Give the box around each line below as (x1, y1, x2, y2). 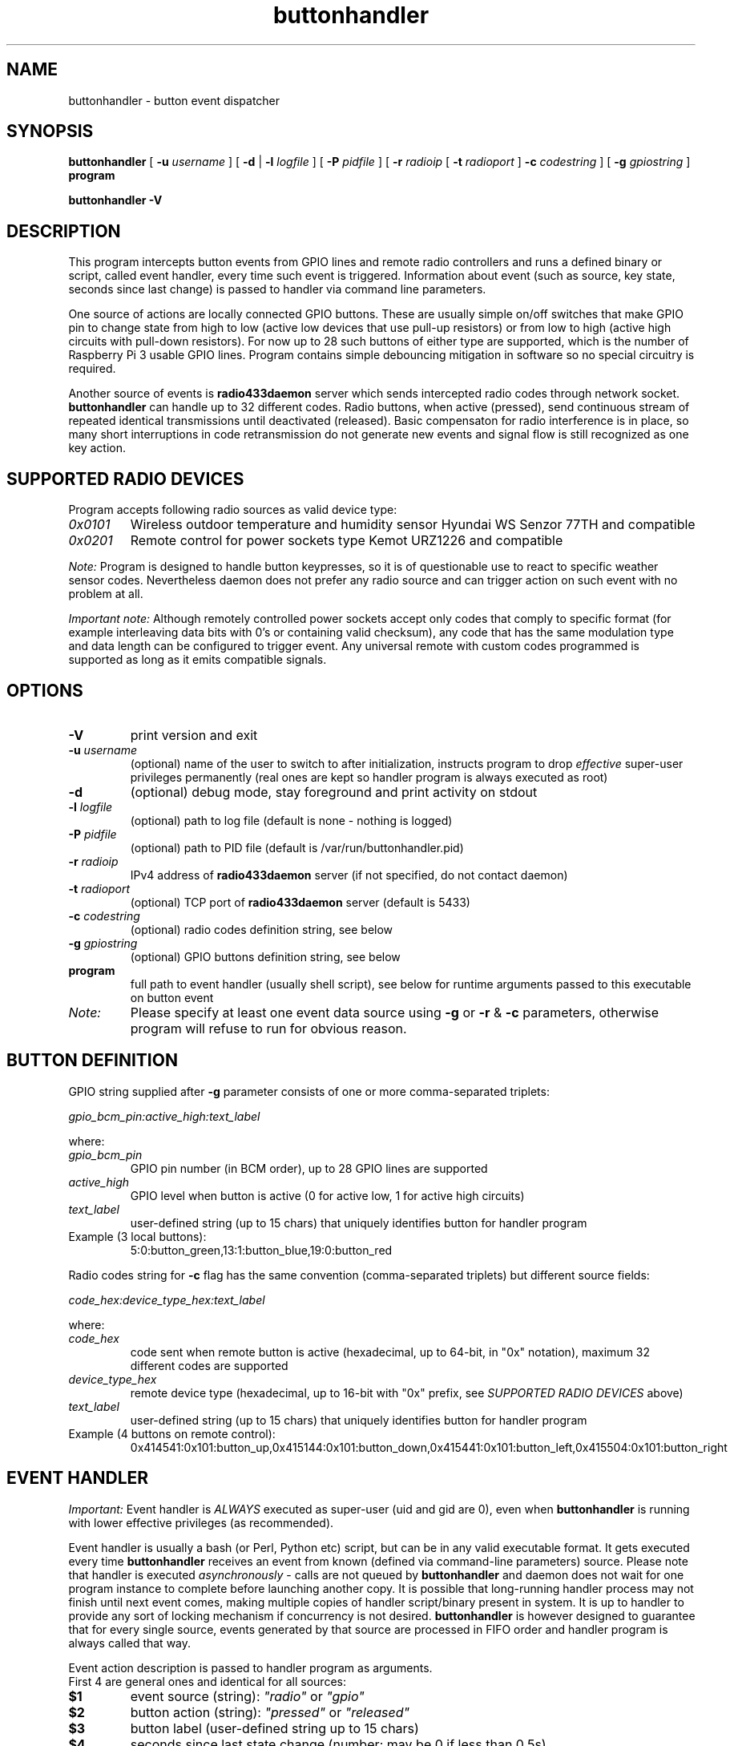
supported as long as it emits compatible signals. (68, 653, 327, 667)
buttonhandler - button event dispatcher (68, 93, 280, 107)
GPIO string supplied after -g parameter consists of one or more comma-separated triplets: (68, 1084, 550, 1098)
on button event (130, 990, 214, 1004)
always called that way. (68, 1635, 192, 1650)
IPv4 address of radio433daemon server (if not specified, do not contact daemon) (130, 867, 568, 882)
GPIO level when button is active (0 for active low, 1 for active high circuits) (130, 1188, 525, 1202)
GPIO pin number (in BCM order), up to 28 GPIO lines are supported (130, 1161, 488, 1175)
